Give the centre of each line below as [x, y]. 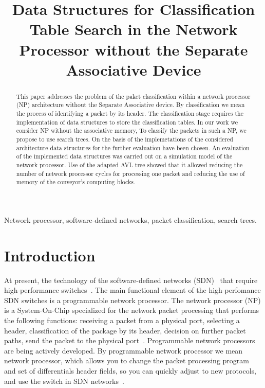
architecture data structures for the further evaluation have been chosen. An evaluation [133, 147]
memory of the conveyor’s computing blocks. [76, 182]
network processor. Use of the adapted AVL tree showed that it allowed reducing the [129, 164]
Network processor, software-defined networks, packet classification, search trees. [130, 219]
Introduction [50, 255]
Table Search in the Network [134, 29]
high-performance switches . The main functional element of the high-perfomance [132, 290]
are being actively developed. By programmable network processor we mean [124, 350]
